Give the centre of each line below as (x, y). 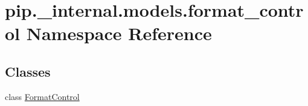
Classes (28, 71)
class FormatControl (42, 96)
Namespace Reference (119, 33)
